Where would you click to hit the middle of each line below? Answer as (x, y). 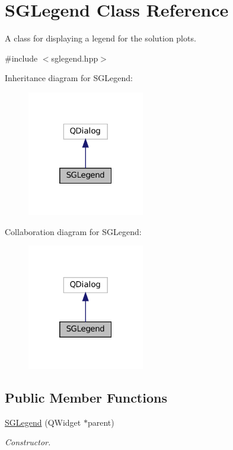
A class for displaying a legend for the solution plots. (100, 38)
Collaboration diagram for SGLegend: (73, 231)
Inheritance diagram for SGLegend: (69, 78)
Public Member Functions (86, 397)
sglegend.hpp (75, 58)
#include (21, 58)
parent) (101, 422)
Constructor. (28, 442)
